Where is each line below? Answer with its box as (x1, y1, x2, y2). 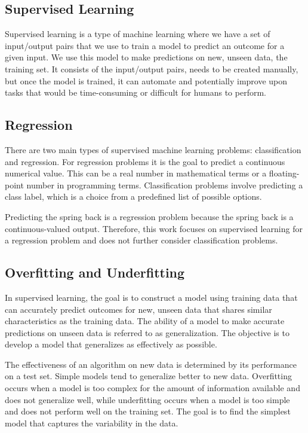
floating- (269, 167, 300, 179)
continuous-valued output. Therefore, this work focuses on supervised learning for (5, 222, 303, 234)
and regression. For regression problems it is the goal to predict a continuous (5, 155, 285, 167)
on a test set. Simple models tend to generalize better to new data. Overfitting (5, 370, 292, 382)
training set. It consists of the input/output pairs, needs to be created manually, (5, 62, 298, 75)
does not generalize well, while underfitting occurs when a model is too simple (5, 393, 290, 405)
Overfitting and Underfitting (5, 263, 185, 282)
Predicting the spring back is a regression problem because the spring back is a (5, 210, 294, 222)
